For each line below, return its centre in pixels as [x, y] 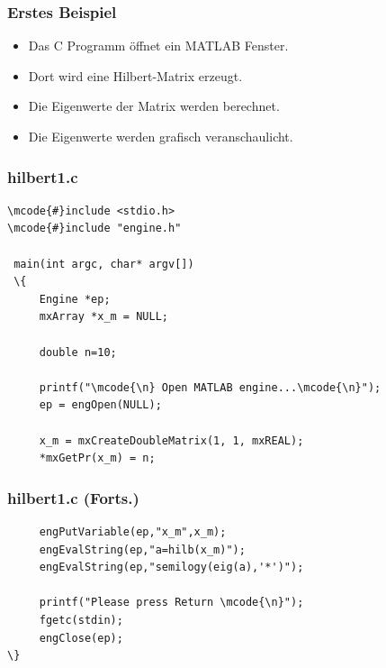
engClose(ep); [81, 638]
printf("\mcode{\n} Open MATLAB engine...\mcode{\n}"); [210, 387]
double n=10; [78, 352]
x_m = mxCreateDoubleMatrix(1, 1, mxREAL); [171, 440]
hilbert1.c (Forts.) [73, 497]
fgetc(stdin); [81, 620]
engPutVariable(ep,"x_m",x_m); [133, 531]
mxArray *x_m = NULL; [103, 317]
